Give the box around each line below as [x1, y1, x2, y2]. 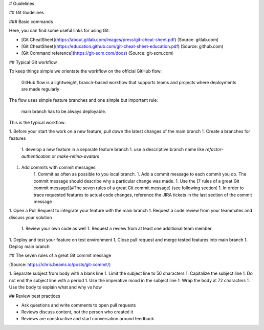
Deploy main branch [9, 243, 50, 249]
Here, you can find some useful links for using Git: [9, 27, 110, 34]
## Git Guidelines [9, 10, 44, 16]
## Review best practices [9, 293, 61, 299]
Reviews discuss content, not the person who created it [21, 309, 133, 315]
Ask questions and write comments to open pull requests [21, 302, 136, 308]
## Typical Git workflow [9, 59, 57, 65]
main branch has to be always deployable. [21, 108, 107, 114]
